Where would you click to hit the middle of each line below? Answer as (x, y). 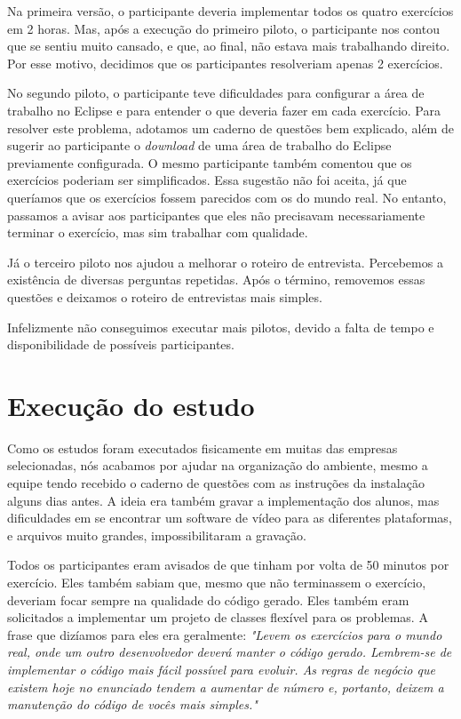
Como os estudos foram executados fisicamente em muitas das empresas (203, 447)
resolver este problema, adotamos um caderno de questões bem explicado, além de (230, 128)
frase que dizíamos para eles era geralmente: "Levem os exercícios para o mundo (225, 634)
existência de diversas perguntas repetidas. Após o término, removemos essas (216, 280)
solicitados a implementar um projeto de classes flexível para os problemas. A (218, 617)
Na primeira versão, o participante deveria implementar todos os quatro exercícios (230, 11)
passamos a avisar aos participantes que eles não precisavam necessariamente (216, 215)
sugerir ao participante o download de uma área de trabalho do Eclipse (199, 145)
